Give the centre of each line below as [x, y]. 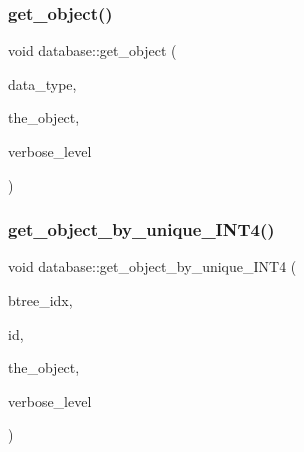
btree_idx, [40, 300]
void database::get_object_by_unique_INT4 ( [152, 266]
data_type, [42, 83]
